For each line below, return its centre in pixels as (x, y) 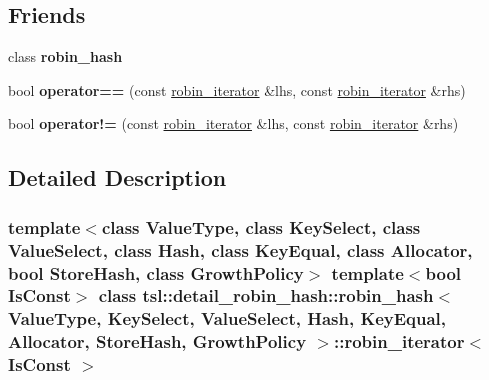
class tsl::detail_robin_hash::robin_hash (266, 295)
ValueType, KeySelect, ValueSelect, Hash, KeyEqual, (227, 318)
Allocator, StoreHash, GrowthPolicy (157, 341)
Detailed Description (117, 177)
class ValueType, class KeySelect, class (261, 226)
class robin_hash (65, 56)
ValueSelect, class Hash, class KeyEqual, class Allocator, (240, 249)
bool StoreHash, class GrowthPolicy (156, 272)
